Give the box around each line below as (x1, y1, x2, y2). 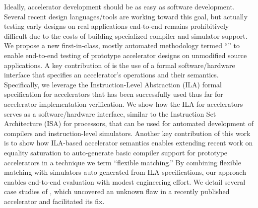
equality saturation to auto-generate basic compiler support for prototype (4, 147, 228, 157)
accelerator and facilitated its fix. (4, 196, 105, 206)
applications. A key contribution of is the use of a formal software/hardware (4, 60, 235, 70)
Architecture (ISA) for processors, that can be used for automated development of (4, 118, 254, 129)
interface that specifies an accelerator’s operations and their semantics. (4, 69, 219, 80)
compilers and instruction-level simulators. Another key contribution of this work (4, 128, 251, 138)
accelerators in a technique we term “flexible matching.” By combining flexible (4, 157, 241, 167)
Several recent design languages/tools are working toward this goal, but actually (4, 11, 248, 21)
